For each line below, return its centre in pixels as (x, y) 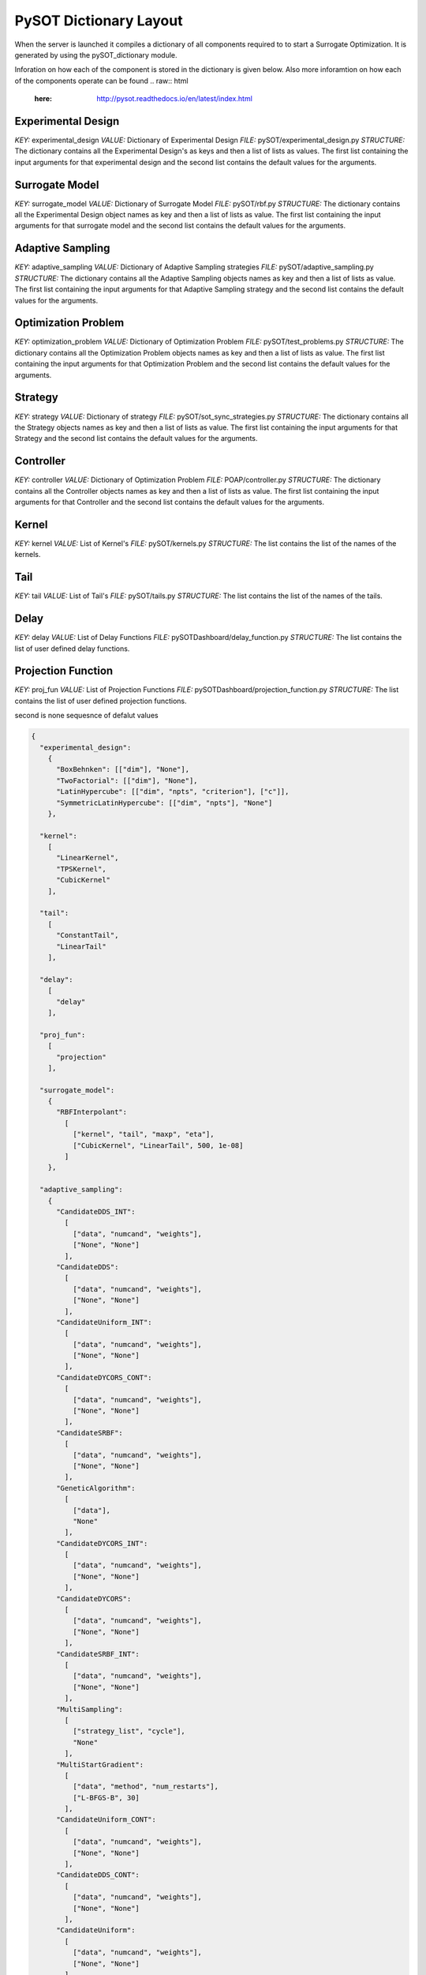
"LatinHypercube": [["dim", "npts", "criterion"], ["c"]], (173, 792)
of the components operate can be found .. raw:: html (101, 81)
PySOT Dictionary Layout (99, 21)
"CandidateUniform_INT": (105, 1322)
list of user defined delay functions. (72, 649)
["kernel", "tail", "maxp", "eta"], (143, 1134)
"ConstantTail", (88, 935)
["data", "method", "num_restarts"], (145, 1787)
